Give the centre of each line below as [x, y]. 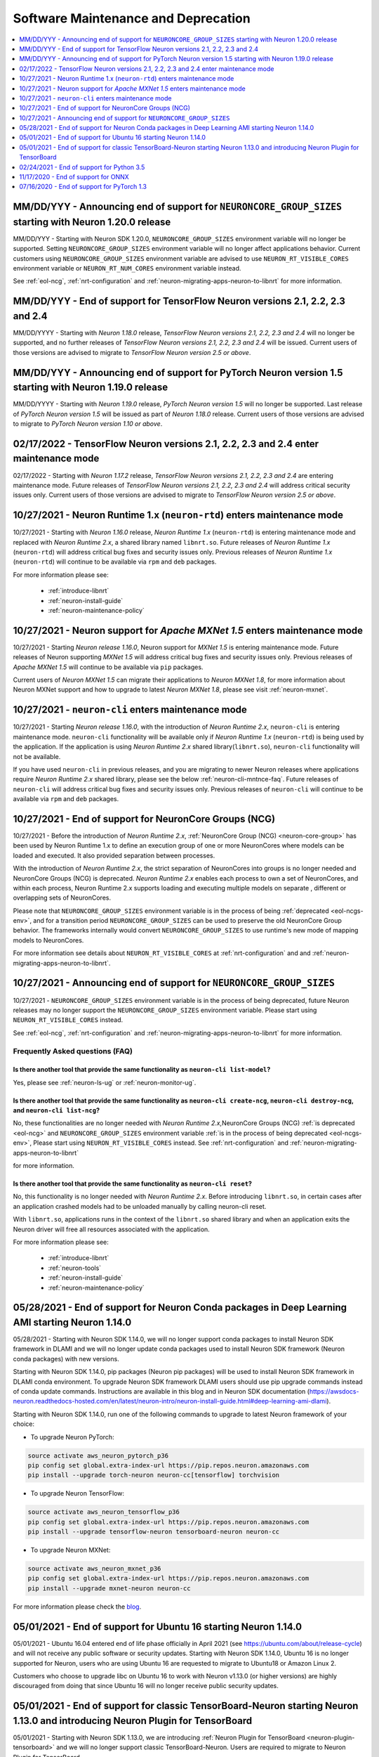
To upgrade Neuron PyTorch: [73, 1437]
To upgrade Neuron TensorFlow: [78, 1493]
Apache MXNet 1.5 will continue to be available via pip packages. [108, 667]
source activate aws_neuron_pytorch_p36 [98, 1455]
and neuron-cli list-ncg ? [56, 1110]
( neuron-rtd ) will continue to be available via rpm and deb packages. [115, 562]
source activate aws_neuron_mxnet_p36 [94, 1569]
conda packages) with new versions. [66, 1359]
